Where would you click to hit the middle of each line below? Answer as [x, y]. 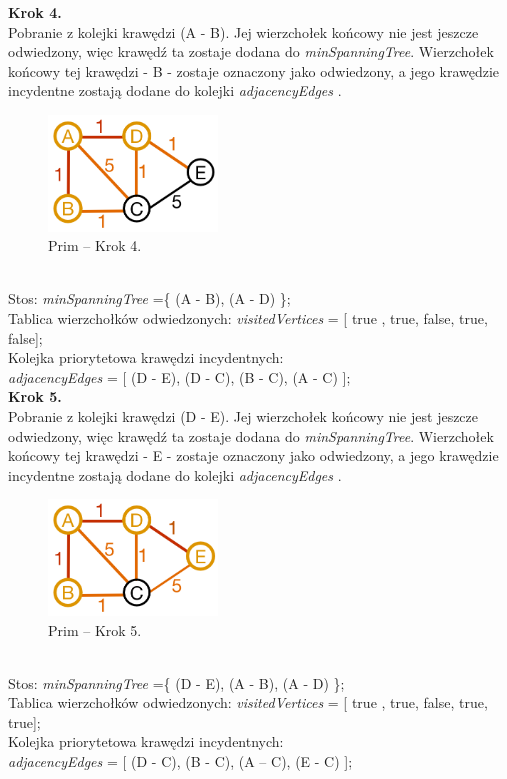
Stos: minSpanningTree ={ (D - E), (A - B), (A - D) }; [176, 682]
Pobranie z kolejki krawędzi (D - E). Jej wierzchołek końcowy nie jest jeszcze [243, 415]
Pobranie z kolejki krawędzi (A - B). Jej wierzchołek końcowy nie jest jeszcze [243, 31]
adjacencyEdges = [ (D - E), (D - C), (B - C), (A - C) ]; [179, 376]
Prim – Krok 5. [95, 629]
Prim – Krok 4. [95, 245]
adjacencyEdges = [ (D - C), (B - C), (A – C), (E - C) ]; [180, 761]
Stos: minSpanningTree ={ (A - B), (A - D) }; [149, 298]
